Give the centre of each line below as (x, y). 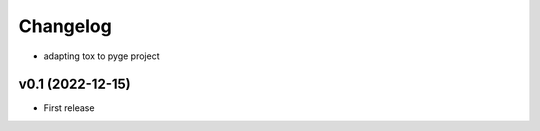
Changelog (65, 26)
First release (69, 108)
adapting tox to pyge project (101, 56)
